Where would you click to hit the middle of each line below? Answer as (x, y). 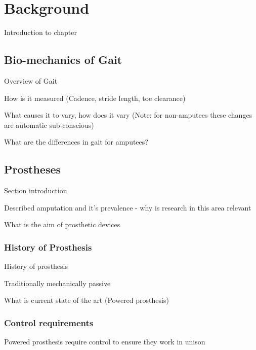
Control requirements (49, 322)
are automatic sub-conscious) (49, 125)
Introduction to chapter (40, 32)
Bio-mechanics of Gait (63, 60)
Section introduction (36, 190)
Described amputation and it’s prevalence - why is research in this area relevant (128, 207)
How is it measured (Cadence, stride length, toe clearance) (95, 98)
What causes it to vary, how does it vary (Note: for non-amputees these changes (128, 115)
